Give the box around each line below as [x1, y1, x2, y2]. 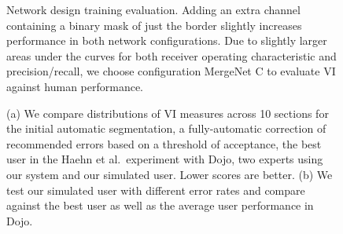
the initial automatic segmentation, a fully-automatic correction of [6, 120, 326, 137]
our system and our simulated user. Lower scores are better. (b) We [6, 166, 333, 182]
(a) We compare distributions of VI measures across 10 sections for [6, 104, 329, 121]
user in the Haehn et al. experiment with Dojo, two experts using [6, 151, 323, 167]
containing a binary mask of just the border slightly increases [6, 16, 302, 33]
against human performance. [6, 78, 144, 94]
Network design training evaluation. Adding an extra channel [6, 2, 301, 17]
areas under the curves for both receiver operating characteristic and [6, 47, 337, 64]
